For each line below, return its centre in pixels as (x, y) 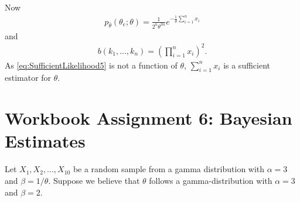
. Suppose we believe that (94, 180)
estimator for (28, 78)
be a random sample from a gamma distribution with (169, 169)
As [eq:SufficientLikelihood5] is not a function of (91, 65)
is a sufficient (247, 65)
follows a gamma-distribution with (211, 180)
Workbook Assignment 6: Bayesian (149, 118)
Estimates (45, 141)
